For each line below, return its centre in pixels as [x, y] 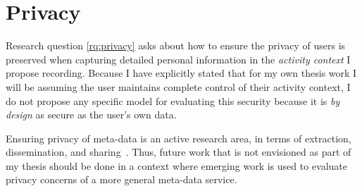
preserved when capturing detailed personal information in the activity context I [178, 59]
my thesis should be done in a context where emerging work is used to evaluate [177, 165]
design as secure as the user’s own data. [91, 115]
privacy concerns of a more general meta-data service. [121, 179]
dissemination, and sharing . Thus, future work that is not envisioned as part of [179, 152]
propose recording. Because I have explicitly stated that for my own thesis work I [181, 73]
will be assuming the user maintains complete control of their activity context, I [178, 86]
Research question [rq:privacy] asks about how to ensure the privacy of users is [176, 45]
